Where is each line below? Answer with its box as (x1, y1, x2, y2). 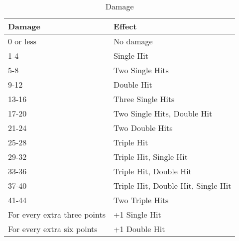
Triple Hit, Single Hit (114, 151, 188, 162)
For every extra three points (8, 209, 106, 220)
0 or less (8, 35, 37, 47)
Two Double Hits (114, 122, 173, 133)
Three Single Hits (114, 93, 175, 105)
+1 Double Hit (114, 223, 165, 235)
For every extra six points (8, 223, 98, 235)
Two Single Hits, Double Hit (114, 108, 213, 119)
